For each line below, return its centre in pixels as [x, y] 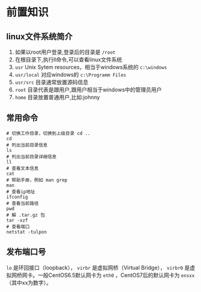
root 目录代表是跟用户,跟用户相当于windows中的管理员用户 [88, 90]
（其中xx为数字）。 [29, 282]
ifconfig [17, 197]
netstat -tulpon [26, 232]
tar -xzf [17, 220]
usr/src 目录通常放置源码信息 [51, 82]
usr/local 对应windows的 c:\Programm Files [70, 75]
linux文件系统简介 [39, 36]
